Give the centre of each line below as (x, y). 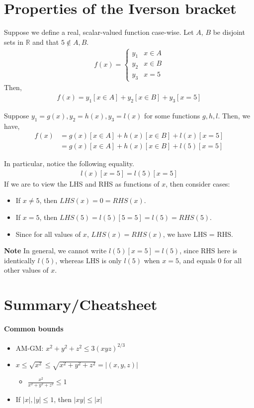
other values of (26, 270)
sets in (14, 42)
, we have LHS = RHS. (198, 234)
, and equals (197, 260)
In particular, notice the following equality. (69, 163)
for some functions (172, 115)
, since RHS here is (209, 251)
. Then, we (234, 115)
